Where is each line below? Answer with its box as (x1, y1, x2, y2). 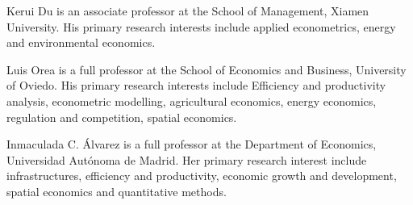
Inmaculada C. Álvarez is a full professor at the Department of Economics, (6, 136, 377, 153)
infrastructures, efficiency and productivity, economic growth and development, (6, 167, 397, 184)
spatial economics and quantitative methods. (6, 182, 227, 199)
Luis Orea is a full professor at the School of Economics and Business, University (6, 61, 407, 77)
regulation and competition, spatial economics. (6, 108, 237, 125)
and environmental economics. (6, 34, 156, 51)
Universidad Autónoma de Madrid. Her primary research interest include (6, 151, 367, 168)
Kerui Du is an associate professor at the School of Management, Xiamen (6, 2, 369, 19)
